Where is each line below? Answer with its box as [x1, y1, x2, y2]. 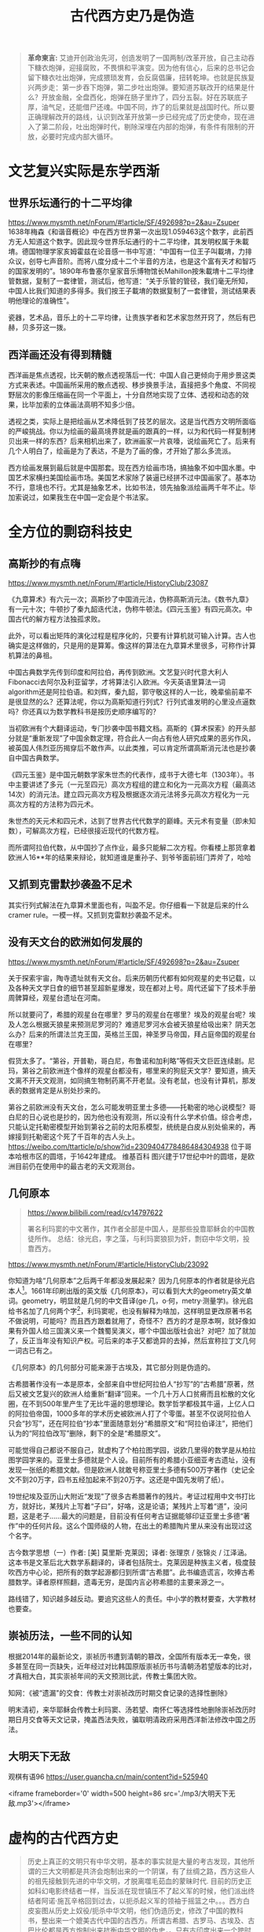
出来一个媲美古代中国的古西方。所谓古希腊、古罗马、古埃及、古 [48, 1916, 255, 1926]
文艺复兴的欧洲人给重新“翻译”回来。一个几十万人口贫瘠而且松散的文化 [28, 1389, 255, 1398]
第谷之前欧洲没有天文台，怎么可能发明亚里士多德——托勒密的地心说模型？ [8, 1102, 249, 1111]
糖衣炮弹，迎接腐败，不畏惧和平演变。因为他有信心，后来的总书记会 [34, 63, 255, 73]
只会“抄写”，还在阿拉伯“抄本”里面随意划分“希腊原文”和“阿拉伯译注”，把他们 [8, 1418, 253, 1428]
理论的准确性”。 [21, 296, 74, 306]
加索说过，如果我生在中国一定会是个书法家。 [8, 493, 153, 501]
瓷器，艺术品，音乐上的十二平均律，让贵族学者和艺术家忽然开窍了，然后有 [8, 313, 249, 322]
